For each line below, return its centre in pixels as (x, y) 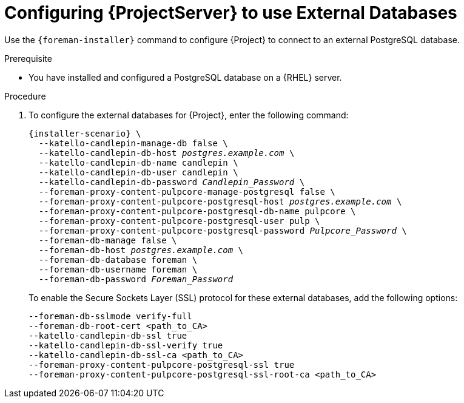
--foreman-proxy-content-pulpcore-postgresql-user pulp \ (179, 221)
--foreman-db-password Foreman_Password (136, 279)
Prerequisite (28, 58)
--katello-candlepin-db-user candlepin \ (138, 172)
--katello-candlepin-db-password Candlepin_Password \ (172, 182)
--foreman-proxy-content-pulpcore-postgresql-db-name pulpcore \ (197, 211)
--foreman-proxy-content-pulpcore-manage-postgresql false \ (187, 191)
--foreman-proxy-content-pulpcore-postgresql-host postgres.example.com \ (220, 201)
